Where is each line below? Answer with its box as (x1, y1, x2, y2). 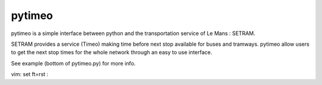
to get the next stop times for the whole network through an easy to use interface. (11, 49, 213, 56)
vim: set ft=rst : (11, 71, 49, 78)
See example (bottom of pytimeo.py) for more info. (11, 59, 136, 67)
